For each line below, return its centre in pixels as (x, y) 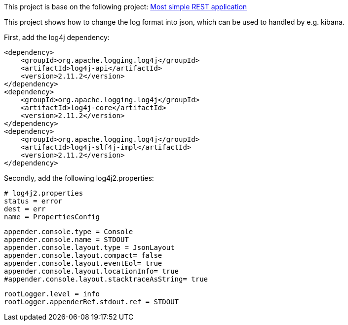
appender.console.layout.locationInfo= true (92, 271)
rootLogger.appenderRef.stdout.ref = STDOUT (92, 302)
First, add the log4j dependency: (57, 37)
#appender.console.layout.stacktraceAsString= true (106, 279)
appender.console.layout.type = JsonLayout (89, 247)
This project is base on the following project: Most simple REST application (126, 7)
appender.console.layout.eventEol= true (83, 263)
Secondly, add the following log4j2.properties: (79, 178)
